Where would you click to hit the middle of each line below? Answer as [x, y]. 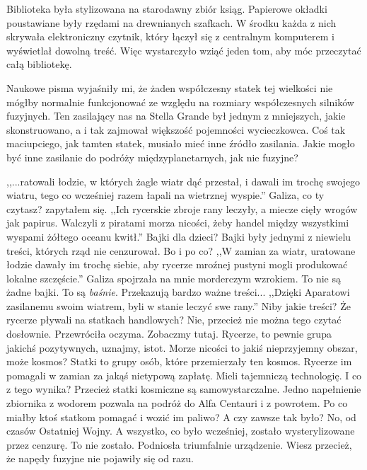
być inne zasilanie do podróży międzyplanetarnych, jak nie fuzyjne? [152, 157]
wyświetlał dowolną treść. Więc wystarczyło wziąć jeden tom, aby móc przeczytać [184, 50]
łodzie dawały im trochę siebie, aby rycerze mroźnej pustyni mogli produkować [177, 264]
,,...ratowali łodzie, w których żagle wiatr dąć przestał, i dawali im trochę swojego [183, 181]
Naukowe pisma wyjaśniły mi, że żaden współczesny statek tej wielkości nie [170, 87]
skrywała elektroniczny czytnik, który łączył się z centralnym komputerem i [170, 36]
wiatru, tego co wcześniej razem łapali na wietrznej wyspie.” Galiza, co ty [165, 195]
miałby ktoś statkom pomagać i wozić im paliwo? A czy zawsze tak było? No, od [181, 417]
